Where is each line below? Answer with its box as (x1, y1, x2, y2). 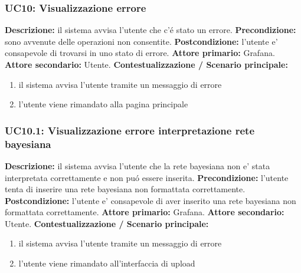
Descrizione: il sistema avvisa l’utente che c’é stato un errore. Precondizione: (5, 24, 296, 36)
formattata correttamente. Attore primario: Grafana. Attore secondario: (5, 206, 284, 218)
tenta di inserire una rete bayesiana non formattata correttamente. (5, 183, 246, 195)
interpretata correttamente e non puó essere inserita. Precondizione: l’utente (5, 171, 289, 183)
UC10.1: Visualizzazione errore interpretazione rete (5, 123, 255, 137)
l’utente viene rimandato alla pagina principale (18, 98, 188, 110)
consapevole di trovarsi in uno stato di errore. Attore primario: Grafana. (5, 47, 275, 59)
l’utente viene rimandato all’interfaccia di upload (18, 257, 195, 269)
